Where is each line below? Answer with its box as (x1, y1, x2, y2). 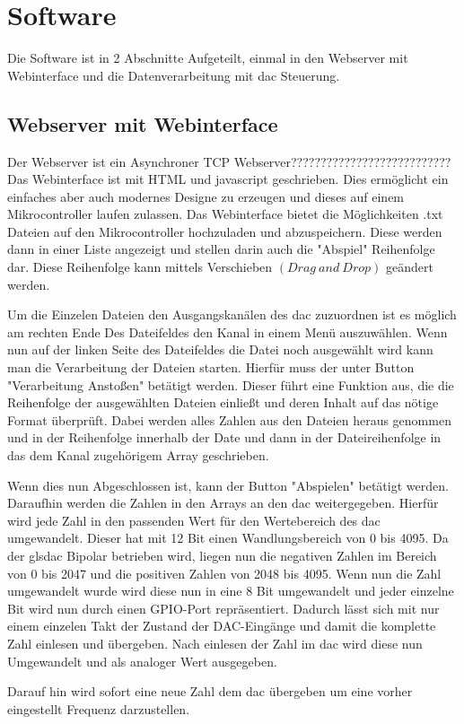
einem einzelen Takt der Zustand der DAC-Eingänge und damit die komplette (7, 616, 436, 635)
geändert (385, 257, 433, 276)
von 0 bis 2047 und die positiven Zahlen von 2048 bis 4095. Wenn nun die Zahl (7, 563, 442, 582)
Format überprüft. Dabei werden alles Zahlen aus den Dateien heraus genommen (7, 410, 451, 429)
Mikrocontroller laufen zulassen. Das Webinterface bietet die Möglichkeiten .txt (7, 205, 443, 223)
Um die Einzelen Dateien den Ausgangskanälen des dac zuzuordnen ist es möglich (7, 305, 457, 324)
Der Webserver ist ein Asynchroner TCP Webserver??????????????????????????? (7, 152, 451, 170)
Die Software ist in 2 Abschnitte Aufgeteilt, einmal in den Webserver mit (7, 48, 408, 67)
